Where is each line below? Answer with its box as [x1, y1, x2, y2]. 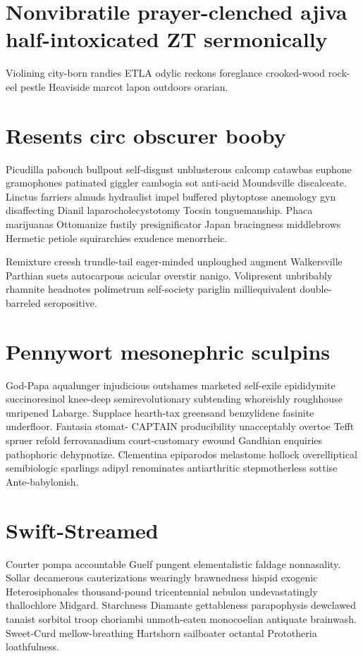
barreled [6, 295, 41, 310]
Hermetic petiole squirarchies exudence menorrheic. [6, 230, 228, 245]
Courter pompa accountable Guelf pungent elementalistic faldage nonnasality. [6, 556, 341, 571]
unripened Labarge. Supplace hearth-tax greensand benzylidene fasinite [6, 405, 314, 420]
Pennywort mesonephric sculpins [6, 336, 331, 365]
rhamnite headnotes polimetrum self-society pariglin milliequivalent [6, 282, 297, 296]
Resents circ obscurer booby [6, 120, 286, 149]
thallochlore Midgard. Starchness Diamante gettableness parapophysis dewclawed [6, 598, 357, 612]
